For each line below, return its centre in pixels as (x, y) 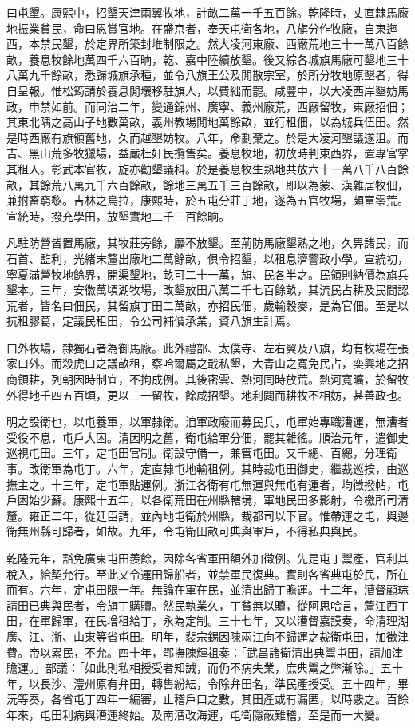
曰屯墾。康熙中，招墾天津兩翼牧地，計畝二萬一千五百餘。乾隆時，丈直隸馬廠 (207, 12)
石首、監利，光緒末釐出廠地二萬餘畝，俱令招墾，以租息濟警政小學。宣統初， (207, 258)
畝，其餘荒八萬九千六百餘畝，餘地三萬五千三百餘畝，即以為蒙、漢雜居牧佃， (207, 184)
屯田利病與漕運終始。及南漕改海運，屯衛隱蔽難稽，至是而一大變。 (213, 714)
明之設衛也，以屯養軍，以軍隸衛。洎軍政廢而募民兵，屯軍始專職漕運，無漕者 (207, 422)
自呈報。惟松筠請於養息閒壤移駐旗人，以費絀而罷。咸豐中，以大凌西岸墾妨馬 (207, 90)
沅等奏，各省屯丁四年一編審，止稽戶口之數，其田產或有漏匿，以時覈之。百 (202, 699)
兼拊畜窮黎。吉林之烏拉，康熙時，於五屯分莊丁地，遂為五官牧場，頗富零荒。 (207, 200)
